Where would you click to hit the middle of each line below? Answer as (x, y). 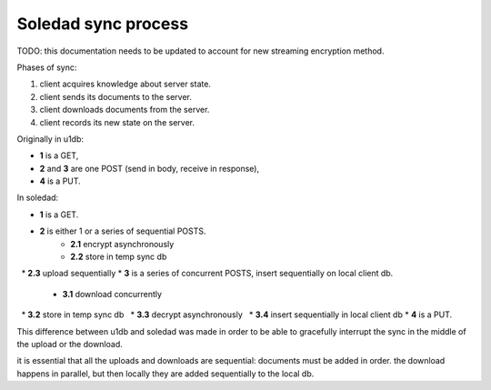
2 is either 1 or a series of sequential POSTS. (123, 231)
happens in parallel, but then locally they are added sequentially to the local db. (165, 374)
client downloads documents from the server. (125, 110)
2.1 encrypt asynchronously (122, 244)
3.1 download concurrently (112, 294)
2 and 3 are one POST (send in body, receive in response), (149, 168)
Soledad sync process (103, 24)
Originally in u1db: (50, 139)
